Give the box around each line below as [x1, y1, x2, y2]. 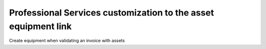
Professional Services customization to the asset [9, 7, 214, 18]
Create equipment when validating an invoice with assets [9, 38, 125, 44]
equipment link [9, 21, 72, 32]
